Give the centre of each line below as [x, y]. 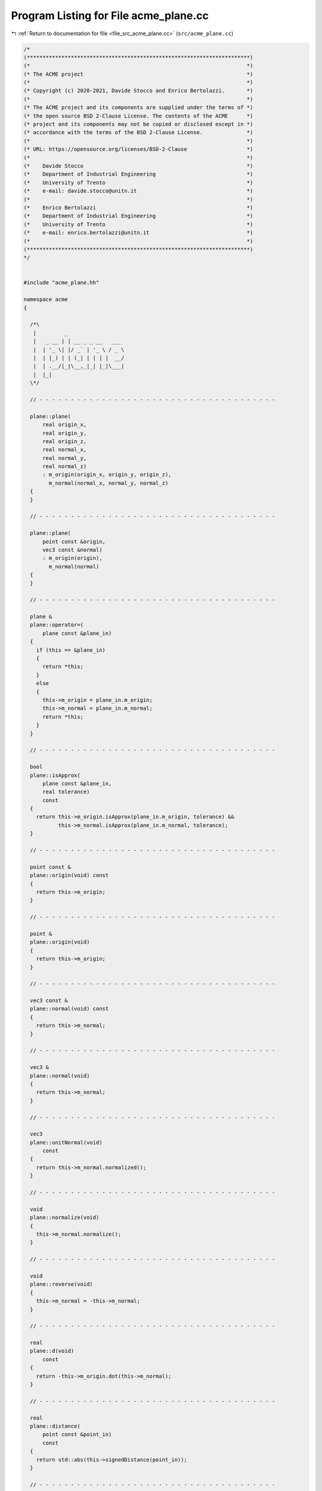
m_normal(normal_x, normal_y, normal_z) [109, 483]
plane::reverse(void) [62, 1284]
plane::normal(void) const [69, 1009]
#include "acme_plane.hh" [61, 283]
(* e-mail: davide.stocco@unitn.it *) [138, 191]
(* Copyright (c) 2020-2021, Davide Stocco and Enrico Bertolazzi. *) [138, 91]
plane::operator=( [57, 625]
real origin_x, [65, 425]
